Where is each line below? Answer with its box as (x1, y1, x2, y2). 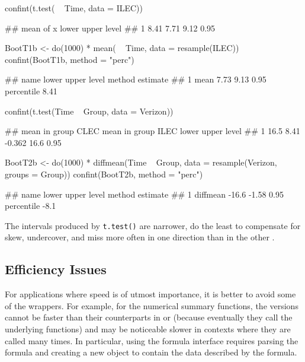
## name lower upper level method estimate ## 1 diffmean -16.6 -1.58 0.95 (5, 188, 284, 200)
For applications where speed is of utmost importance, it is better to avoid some (5, 288, 296, 300)
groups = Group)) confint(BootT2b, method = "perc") (5, 167, 203, 180)
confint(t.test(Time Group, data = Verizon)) (5, 104, 174, 117)
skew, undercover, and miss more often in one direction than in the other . (5, 231, 275, 243)
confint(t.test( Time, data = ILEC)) (5, 2, 143, 14)
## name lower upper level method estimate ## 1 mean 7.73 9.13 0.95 (5, 73, 267, 85)
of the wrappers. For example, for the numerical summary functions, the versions (5, 299, 298, 312)
